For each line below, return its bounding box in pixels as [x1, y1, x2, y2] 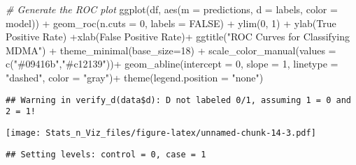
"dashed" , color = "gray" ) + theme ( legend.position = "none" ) [6, 70, 264, 84]
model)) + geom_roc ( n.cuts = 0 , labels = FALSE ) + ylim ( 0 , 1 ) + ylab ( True [6, 15, 336, 30]
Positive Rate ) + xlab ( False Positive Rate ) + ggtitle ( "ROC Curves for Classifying [6, 29, 350, 44]
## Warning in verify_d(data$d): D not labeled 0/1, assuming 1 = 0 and [6, 95, 351, 105]
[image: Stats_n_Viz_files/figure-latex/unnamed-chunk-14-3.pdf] [6, 127, 316, 138]
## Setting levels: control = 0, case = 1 [6, 149, 206, 159]
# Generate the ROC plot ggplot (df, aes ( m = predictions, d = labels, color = [6, 2, 338, 16]
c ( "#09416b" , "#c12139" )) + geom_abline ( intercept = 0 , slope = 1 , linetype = [6, 56, 339, 71]
